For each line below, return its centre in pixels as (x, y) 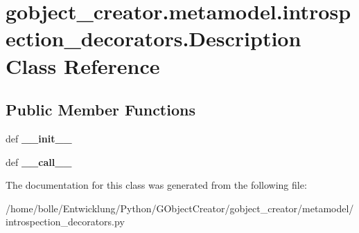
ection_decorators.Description (154, 38)
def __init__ (39, 138)
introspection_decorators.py (65, 222)
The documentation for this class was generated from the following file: (156, 185)
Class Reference (83, 65)
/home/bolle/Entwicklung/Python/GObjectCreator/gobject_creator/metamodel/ (180, 208)
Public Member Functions (100, 110)
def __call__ (39, 161)
